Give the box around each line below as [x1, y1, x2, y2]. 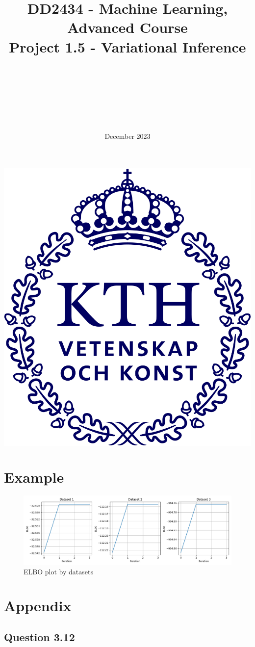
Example [4, 466, 64, 487]
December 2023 [104, 130, 151, 141]
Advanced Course [67, 17, 188, 37]
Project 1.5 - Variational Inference [9, 36, 246, 56]
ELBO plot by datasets [24, 567, 93, 577]
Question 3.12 [4, 629, 75, 644]
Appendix [4, 595, 72, 616]
